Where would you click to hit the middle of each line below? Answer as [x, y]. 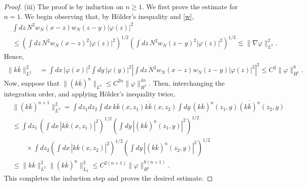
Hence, [14, 56]
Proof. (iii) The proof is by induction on [64, 6]
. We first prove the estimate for [190, 6]
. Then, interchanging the [187, 83]
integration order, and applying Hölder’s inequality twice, [90, 93]
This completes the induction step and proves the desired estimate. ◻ [108, 178]
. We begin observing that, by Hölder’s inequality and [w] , [107, 16]
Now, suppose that [32, 83]
